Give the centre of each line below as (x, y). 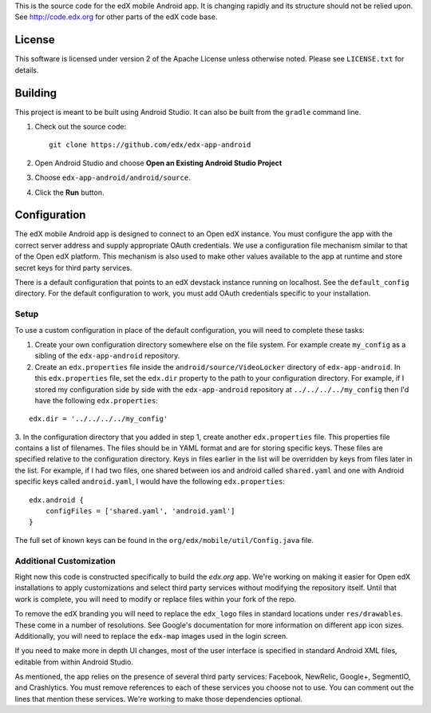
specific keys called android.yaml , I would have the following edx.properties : (150, 481)
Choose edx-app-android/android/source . (113, 178)
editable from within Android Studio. (74, 662)
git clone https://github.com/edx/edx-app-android (150, 145)
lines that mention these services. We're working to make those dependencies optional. (159, 699)
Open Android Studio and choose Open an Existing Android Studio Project (158, 163)
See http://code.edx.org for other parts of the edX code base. (116, 17)
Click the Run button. (69, 192)
